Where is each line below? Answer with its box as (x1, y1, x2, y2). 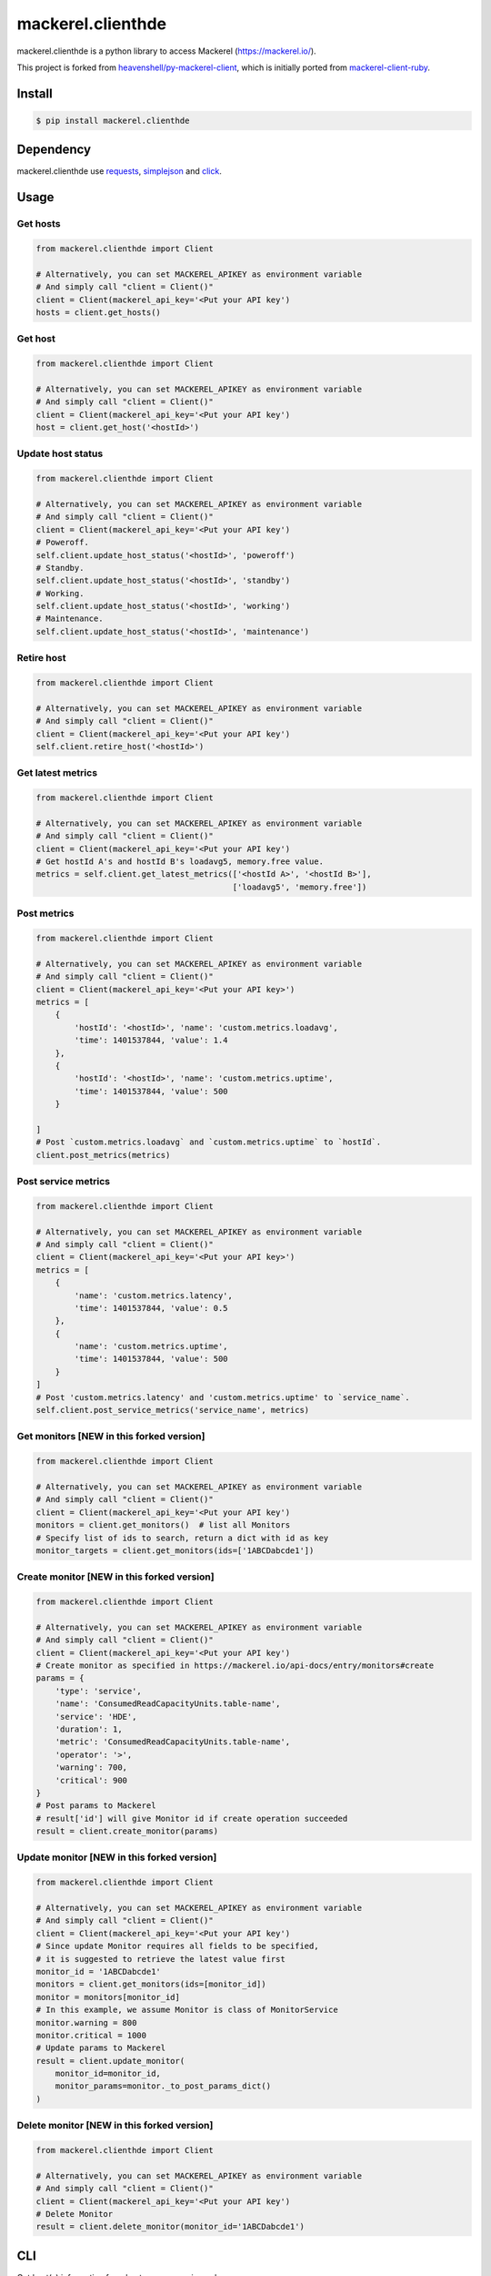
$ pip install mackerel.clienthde (35, 115, 190, 126)
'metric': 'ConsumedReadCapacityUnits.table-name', (55, 1737, 291, 1747)
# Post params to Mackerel (35, 1801, 156, 1811)
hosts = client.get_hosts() (35, 307, 161, 318)
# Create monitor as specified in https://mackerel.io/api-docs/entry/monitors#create (35, 1660, 435, 1671)
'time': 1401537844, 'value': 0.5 (74, 1303, 228, 1313)
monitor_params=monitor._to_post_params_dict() (55, 2081, 272, 2091)
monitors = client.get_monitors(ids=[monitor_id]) (35, 1979, 267, 1989)
